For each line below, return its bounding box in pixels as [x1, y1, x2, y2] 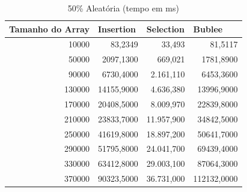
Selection [146, 22, 184, 35]
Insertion [97, 22, 136, 35]
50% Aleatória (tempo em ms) [67, 2, 179, 14]
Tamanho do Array [9, 22, 90, 35]
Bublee [193, 22, 223, 35]
